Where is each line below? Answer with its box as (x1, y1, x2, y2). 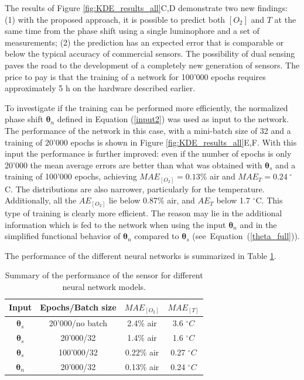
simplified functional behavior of (5, 230, 121, 242)
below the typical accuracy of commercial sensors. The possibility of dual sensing (5, 47, 295, 60)
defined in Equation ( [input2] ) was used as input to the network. (57, 113, 289, 125)
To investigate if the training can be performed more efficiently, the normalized (5, 101, 288, 113)
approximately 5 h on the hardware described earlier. (5, 82, 196, 94)
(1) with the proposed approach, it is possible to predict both (5, 13, 226, 25)
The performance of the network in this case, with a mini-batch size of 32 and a (5, 124, 291, 136)
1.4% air (127, 331, 157, 344)
